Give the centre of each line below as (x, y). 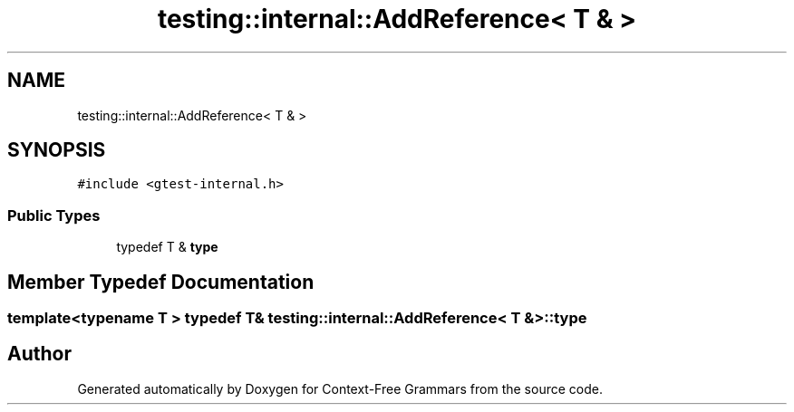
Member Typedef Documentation (161, 282)
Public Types (54, 215)
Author (39, 354)
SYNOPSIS (57, 150)
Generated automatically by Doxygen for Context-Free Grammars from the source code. (340, 388)
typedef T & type (167, 247)
